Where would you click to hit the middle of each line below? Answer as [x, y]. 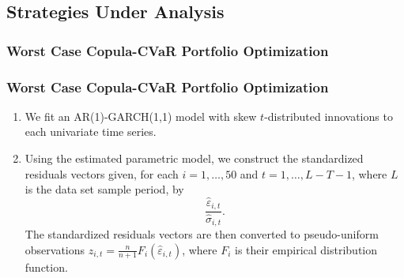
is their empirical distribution [306, 249]
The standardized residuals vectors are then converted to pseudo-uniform [202, 234]
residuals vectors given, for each [102, 173]
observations [55, 249]
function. [46, 267]
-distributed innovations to [328, 116]
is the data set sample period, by [104, 189]
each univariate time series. [91, 131]
